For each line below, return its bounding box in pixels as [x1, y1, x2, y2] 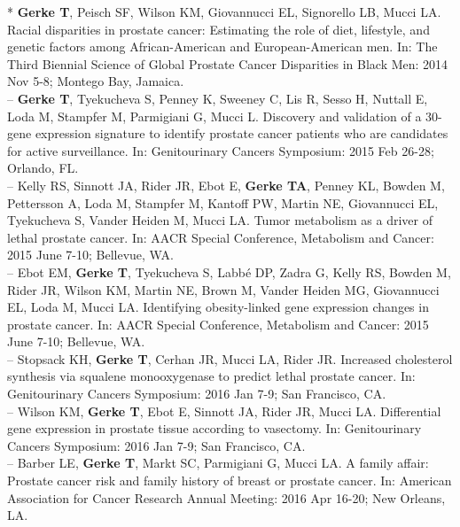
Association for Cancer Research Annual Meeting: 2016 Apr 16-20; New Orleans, [7, 488, 446, 507]
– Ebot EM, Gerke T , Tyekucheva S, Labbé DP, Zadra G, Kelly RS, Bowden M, [7, 262, 451, 281]
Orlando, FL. [7, 159, 79, 177]
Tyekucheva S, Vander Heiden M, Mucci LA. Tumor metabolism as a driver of [7, 211, 433, 229]
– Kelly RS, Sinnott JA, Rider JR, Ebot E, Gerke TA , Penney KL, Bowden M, [7, 175, 445, 194]
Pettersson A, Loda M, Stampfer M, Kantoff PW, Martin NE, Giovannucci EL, [7, 193, 439, 212]
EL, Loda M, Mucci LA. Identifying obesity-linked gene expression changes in [7, 298, 429, 316]
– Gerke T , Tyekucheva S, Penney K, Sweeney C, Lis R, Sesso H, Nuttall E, [7, 89, 428, 107]
